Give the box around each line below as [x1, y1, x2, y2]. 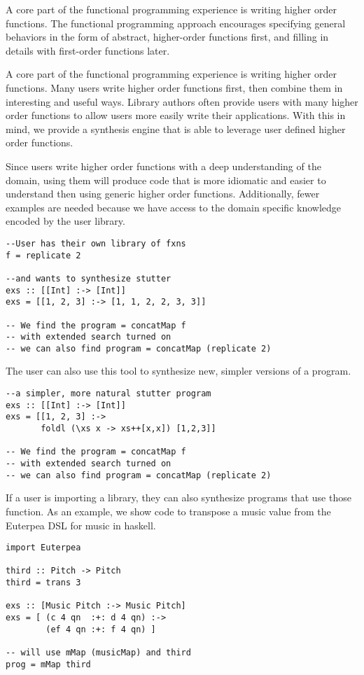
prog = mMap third [6, 659, 91, 669]
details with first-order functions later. [6, 43, 170, 57]
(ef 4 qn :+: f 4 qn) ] [45, 624, 156, 634]
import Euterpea [6, 543, 81, 553]
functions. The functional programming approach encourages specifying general [6, 15, 346, 30]
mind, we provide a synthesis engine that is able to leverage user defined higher [6, 121, 346, 136]
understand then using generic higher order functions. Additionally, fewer [6, 186, 320, 201]
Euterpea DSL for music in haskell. [6, 517, 156, 532]
